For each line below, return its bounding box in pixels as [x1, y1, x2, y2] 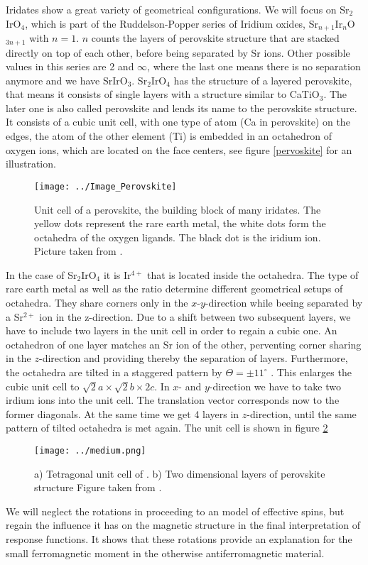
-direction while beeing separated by [205, 295, 363, 310]
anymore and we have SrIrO [6, 72, 128, 87]
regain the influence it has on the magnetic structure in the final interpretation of [6, 517, 360, 532]
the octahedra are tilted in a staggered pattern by [6, 365, 222, 380]
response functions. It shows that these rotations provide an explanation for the [6, 532, 352, 547]
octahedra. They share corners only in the [6, 295, 188, 310]
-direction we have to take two [209, 378, 341, 393]
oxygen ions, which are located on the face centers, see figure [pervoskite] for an [6, 142, 352, 157]
